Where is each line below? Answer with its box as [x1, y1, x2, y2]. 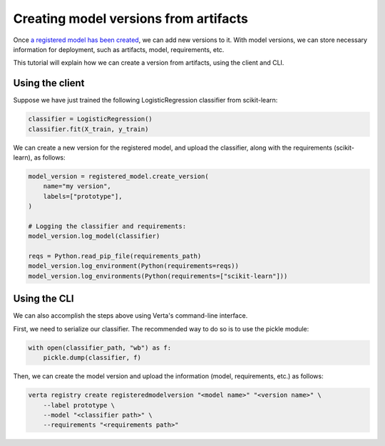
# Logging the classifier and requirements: [28, 222, 187, 230]
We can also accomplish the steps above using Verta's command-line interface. [13, 311, 248, 320]
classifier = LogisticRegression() [28, 115, 153, 123]
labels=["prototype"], [43, 192, 123, 200]
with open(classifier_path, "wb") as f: [28, 343, 171, 352]
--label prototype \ [43, 401, 115, 409]
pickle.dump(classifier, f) [43, 353, 142, 362]
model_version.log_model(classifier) [28, 232, 160, 240]
